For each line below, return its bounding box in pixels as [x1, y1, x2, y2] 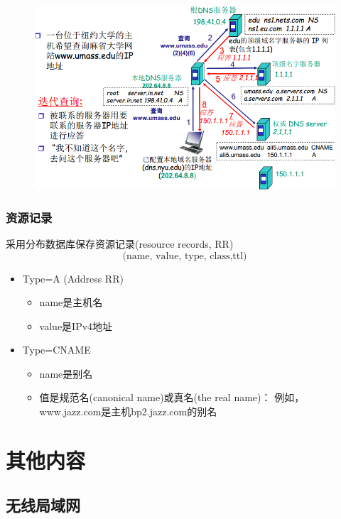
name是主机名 [39, 295, 103, 310]
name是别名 [39, 366, 93, 381]
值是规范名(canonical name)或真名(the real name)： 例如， [39, 390, 305, 405]
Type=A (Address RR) [22, 271, 124, 285]
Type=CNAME [22, 342, 91, 357]
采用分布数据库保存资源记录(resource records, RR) [6, 236, 234, 251]
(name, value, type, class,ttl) [122, 251, 247, 261]
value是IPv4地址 [39, 318, 113, 333]
